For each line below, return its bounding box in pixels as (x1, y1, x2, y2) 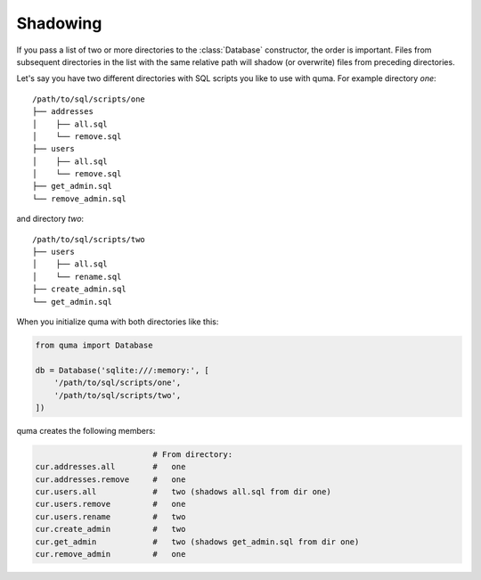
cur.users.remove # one (35, 499, 186, 510)
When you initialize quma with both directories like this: (16, 316, 219, 327)
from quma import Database (35, 339, 153, 350)
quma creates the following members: (16, 425, 156, 436)
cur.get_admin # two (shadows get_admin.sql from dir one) (35, 536, 360, 547)
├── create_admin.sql (32, 284, 126, 294)
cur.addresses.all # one (35, 462, 186, 472)
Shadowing (16, 13, 102, 33)
